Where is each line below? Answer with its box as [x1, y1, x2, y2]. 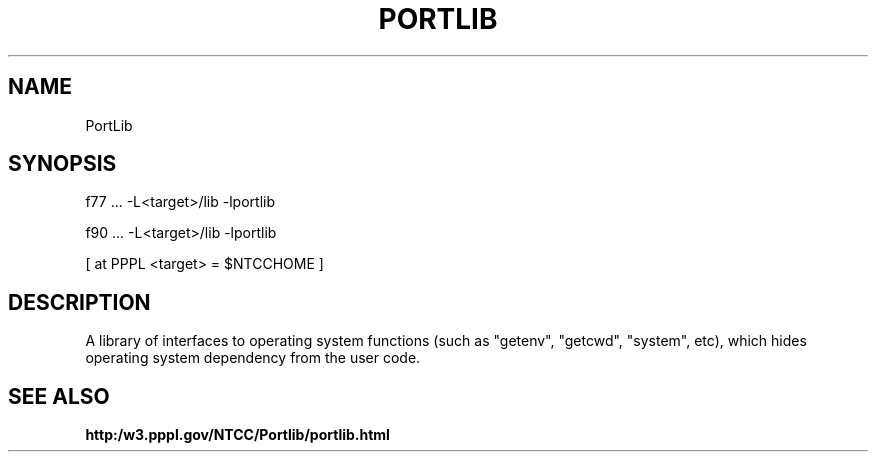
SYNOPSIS [8, 151, 117, 177]
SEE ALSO [8, 383, 110, 409]
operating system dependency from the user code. [85, 349, 421, 367]
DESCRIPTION [8, 289, 151, 315]
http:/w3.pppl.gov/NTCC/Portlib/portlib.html [85, 426, 390, 444]
